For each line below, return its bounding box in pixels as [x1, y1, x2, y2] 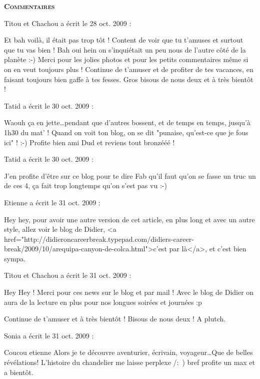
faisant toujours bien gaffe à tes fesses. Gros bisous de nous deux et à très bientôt [4, 74, 253, 84]
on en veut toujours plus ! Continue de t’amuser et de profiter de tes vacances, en [4, 64, 253, 74]
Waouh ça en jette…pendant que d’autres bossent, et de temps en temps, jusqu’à [4, 117, 250, 128]
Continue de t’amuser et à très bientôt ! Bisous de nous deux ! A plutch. [4, 313, 226, 324]
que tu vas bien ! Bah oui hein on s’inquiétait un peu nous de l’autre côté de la [4, 44, 246, 55]
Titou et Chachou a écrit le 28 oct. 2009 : [4, 18, 131, 28]
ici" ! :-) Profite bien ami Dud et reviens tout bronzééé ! [4, 137, 175, 147]
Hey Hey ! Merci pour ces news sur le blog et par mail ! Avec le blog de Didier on [4, 287, 254, 297]
